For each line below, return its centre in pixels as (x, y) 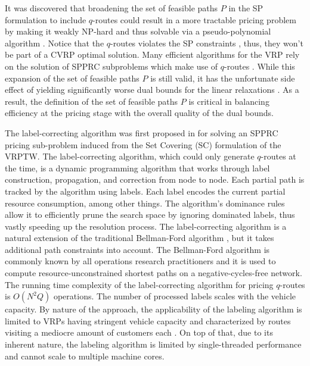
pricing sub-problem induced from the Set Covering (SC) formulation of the (143, 144)
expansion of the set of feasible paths (72, 78)
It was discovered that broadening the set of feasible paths (111, 8)
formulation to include (46, 19)
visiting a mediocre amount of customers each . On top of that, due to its (139, 332)
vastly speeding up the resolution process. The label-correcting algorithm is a (146, 226)
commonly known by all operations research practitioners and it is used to (140, 261)
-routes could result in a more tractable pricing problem (194, 19)
